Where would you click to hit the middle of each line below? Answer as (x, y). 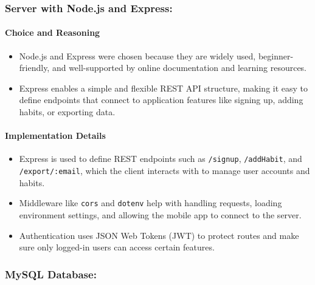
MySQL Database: (51, 274)
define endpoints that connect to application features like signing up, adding (161, 100)
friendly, (34, 68)
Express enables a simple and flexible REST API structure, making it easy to (164, 88)
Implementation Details (55, 136)
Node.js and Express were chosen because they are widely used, (137, 55)
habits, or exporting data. (67, 112)
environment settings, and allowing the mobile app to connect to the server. (160, 214)
